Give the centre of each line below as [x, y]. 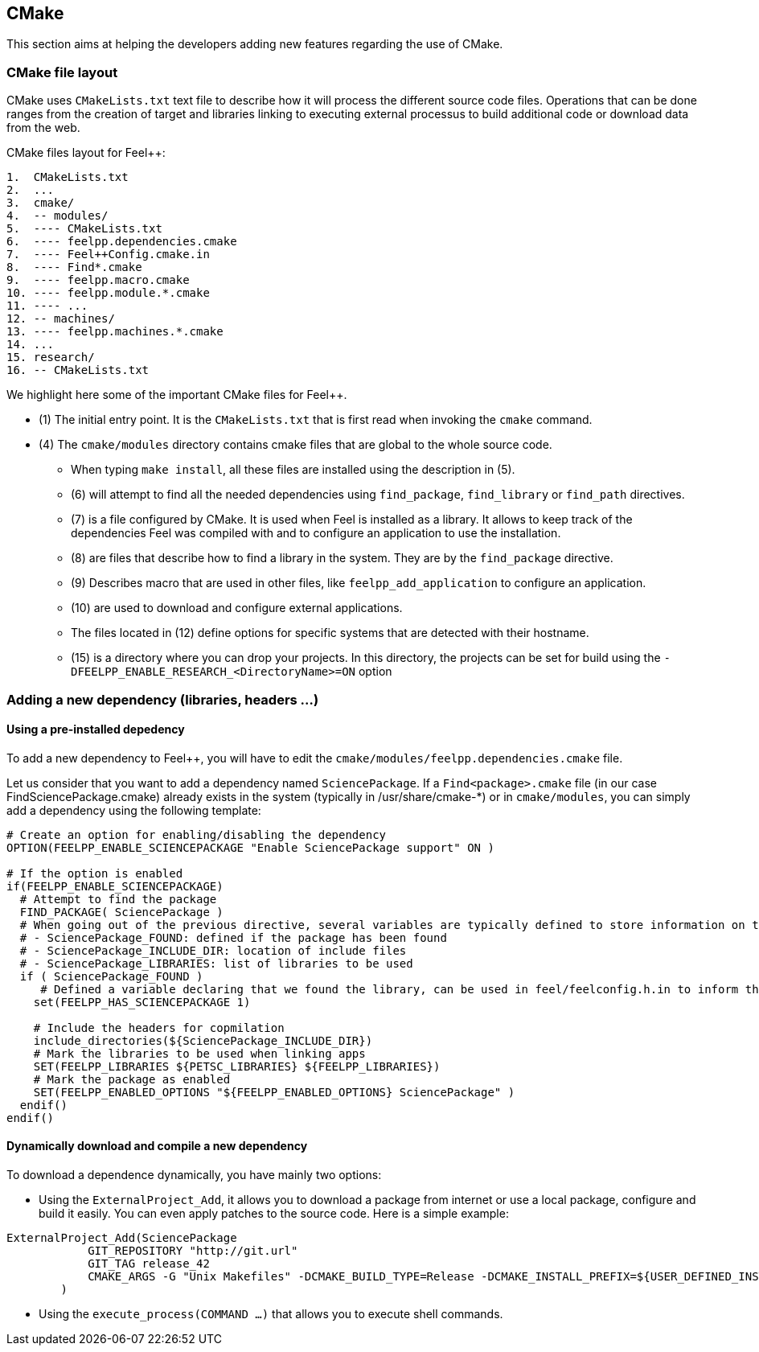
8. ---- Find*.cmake [74, 267]
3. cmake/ [41, 203]
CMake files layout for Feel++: [86, 153]
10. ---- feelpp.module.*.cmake [108, 293]
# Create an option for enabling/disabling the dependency [197, 834]
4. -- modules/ [57, 216]
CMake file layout [62, 72]
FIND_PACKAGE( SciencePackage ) [121, 912]
